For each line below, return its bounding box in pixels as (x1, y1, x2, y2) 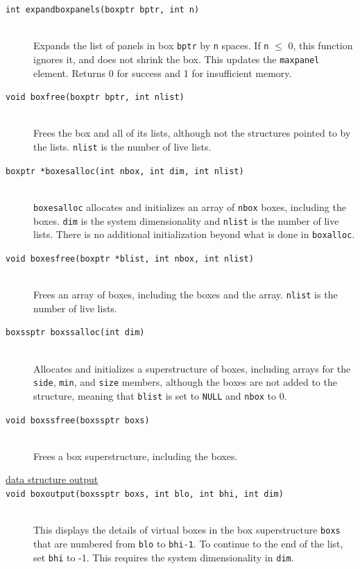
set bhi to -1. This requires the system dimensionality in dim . (33, 550, 294, 564)
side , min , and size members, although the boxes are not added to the (33, 375, 337, 389)
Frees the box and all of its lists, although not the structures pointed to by (33, 126, 351, 140)
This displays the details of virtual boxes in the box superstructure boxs (33, 523, 341, 537)
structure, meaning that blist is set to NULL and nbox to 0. (33, 388, 287, 402)
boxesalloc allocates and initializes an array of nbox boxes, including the (33, 199, 346, 214)
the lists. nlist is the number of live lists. (33, 139, 212, 153)
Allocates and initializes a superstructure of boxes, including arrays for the (33, 361, 351, 375)
